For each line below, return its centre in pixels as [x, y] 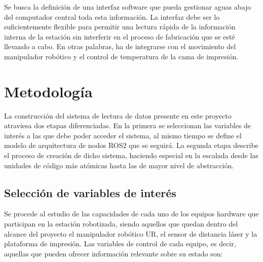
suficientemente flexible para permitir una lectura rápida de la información [120, 27]
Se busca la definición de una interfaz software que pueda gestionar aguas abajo [128, 7]
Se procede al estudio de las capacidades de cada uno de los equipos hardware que [131, 214]
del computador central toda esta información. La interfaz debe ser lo [112, 16]
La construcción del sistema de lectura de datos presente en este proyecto [118, 115]
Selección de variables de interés [90, 192]
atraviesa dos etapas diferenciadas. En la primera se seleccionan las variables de [128, 125]
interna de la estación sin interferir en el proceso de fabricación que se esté [120, 36]
